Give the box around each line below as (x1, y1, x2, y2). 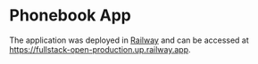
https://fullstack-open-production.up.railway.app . (9, 44, 191, 54)
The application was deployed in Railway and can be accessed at (9, 35, 250, 45)
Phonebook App (9, 5, 131, 26)
